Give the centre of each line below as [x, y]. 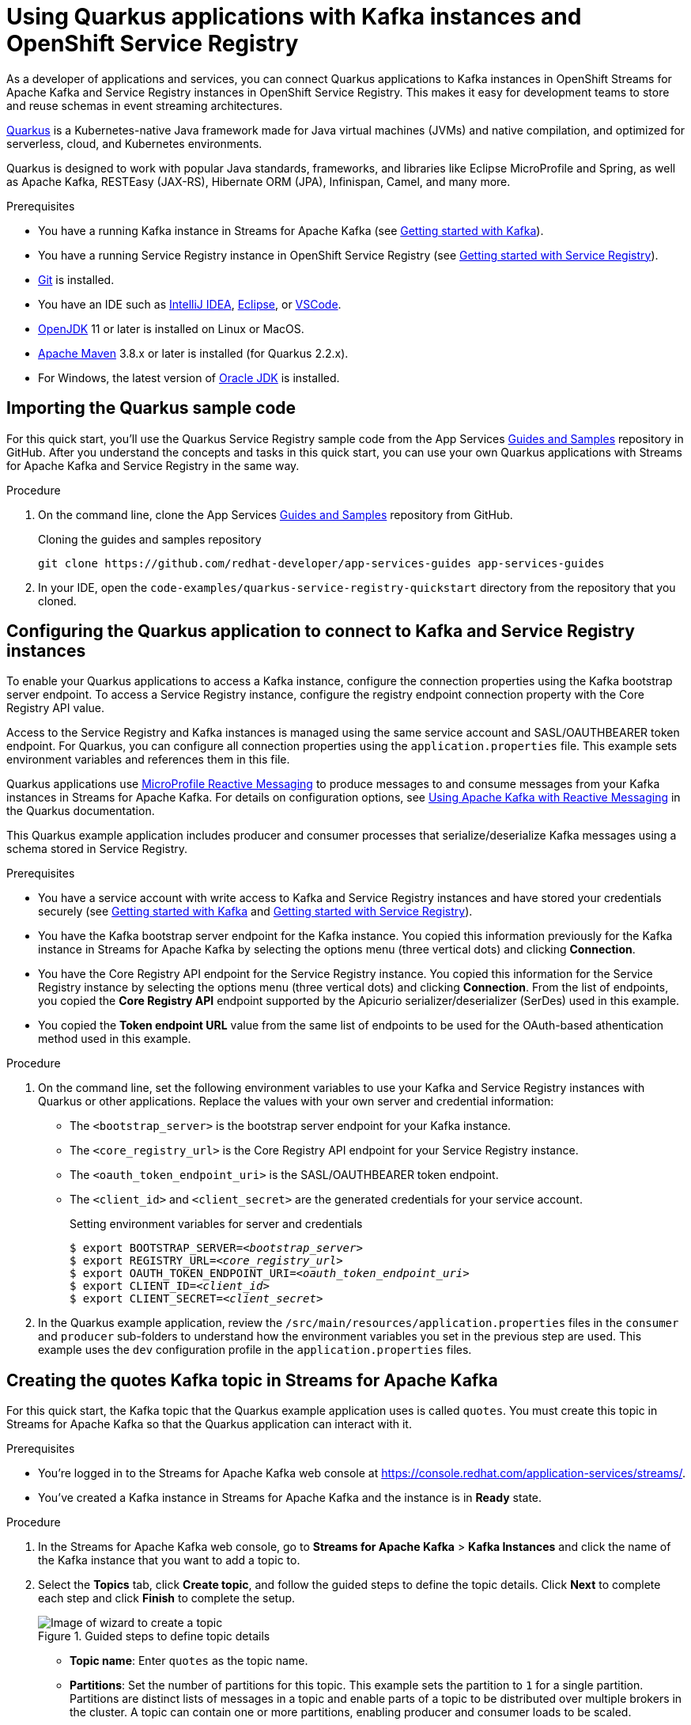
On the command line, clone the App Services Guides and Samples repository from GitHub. [276, 514]
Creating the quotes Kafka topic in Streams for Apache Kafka [252, 1380]
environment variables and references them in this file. [148, 760]
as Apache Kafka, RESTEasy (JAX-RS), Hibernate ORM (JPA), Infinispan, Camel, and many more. [259, 181]
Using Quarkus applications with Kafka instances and [294, 17]
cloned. [57, 601]
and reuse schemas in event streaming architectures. [145, 105]
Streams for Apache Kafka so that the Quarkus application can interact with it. [209, 1424]
